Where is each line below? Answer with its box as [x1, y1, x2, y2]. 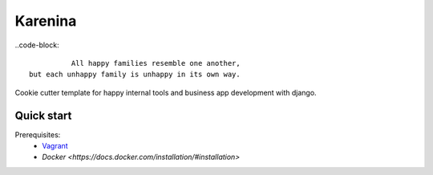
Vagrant [42, 141, 68, 151]
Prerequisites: [14, 129, 61, 140]
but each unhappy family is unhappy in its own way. [29, 70, 241, 79]
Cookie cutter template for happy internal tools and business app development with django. [14, 87, 317, 97]
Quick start [14, 108, 72, 122]
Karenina [14, 12, 77, 30]
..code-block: [14, 40, 59, 50]
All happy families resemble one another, [71, 59, 241, 67]
